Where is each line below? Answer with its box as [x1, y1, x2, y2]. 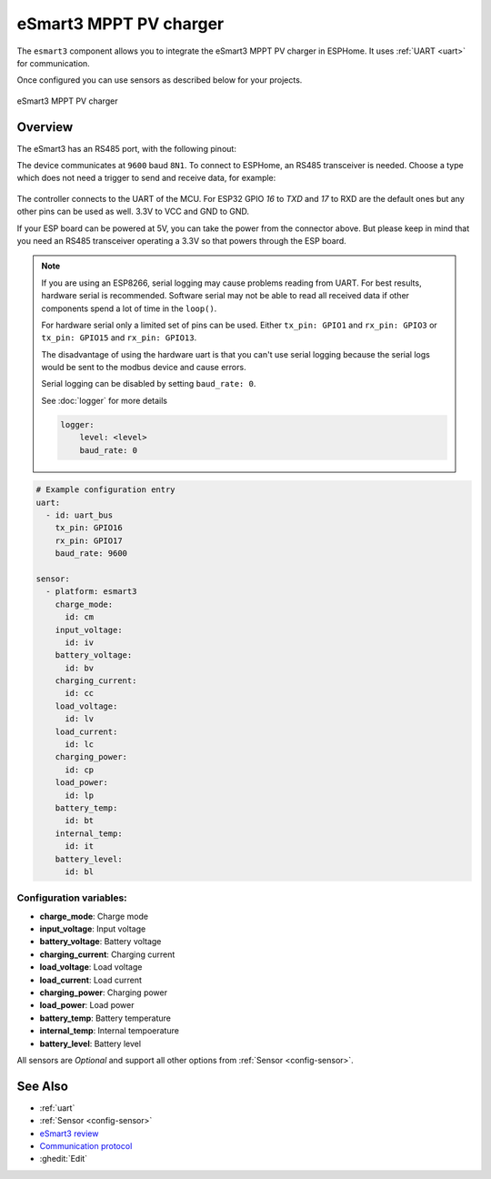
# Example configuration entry [35, 485, 176, 495]
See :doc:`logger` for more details [41, 395, 168, 406]
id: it [65, 841, 95, 851]
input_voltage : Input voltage [39, 923, 146, 934]
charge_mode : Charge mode [39, 911, 149, 922]
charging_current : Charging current [39, 949, 175, 960]
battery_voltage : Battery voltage [39, 936, 162, 947]
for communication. [16, 57, 90, 68]
